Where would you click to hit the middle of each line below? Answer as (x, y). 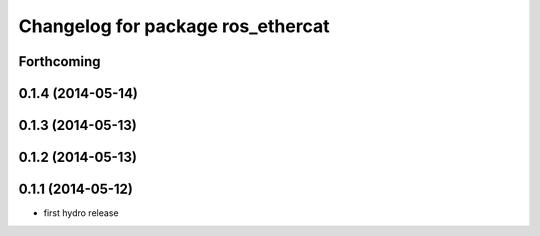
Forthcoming (59, 61)
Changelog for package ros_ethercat (174, 26)
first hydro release (81, 213)
